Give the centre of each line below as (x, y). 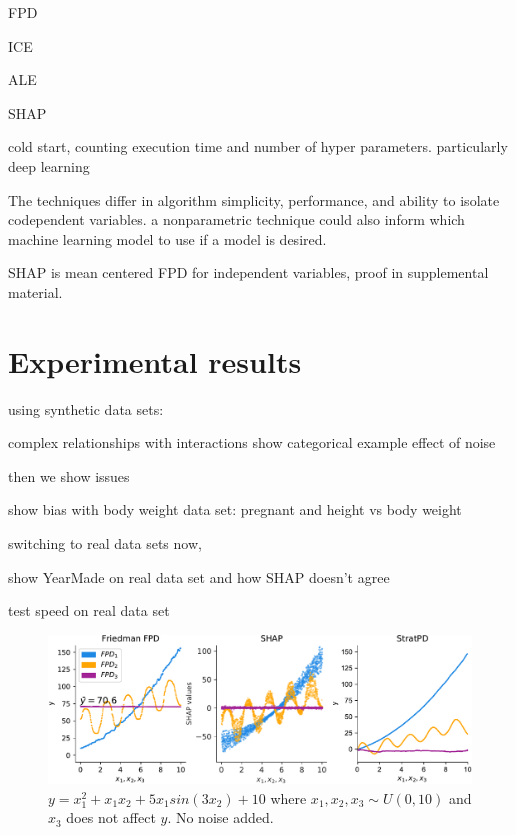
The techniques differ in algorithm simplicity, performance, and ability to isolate (254, 199)
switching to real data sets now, (105, 543)
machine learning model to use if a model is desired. (167, 238)
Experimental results (155, 360)
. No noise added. (220, 817)
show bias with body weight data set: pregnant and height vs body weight (235, 509)
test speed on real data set (89, 610)
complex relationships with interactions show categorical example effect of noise (252, 442)
